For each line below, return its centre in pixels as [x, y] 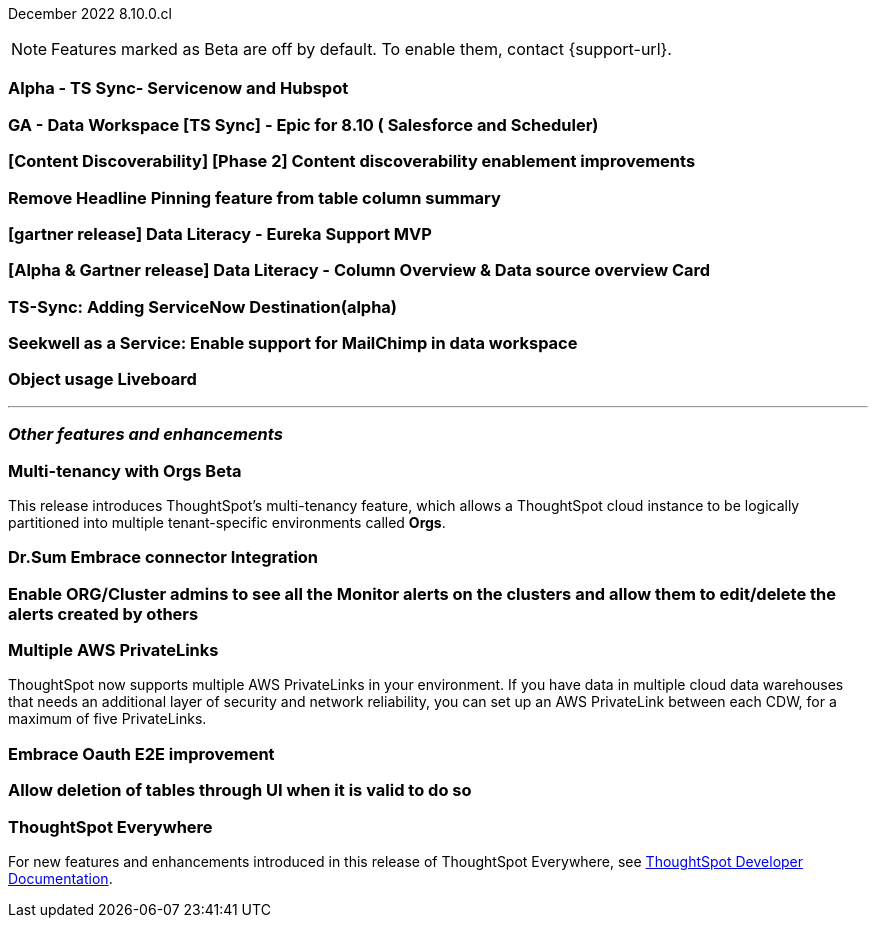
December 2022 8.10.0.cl [90, 13]
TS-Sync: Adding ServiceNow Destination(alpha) [202, 306]
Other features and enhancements [145, 434]
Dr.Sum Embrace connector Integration [163, 557]
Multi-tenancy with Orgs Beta [125, 470]
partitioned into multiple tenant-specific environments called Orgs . [227, 522]
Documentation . [60, 878]
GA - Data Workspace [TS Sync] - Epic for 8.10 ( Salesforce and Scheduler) [303, 124]
